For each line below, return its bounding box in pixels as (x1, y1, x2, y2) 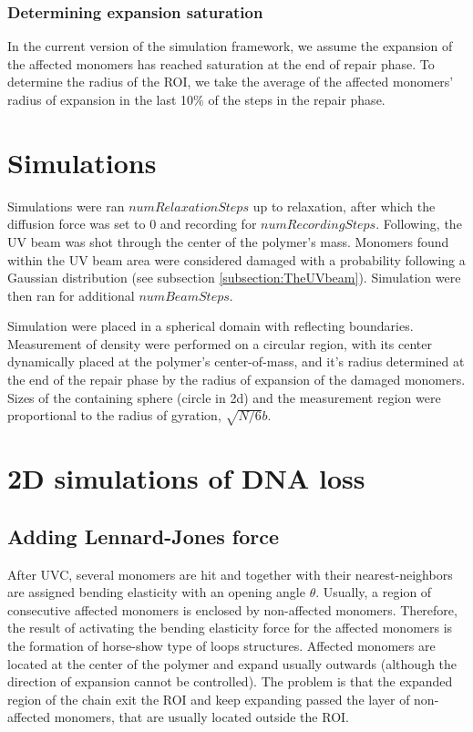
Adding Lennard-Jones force (7, 521, 280, 550)
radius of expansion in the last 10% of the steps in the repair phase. (7, 90, 386, 108)
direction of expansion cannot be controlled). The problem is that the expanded (7, 672, 453, 691)
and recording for (159, 214, 257, 233)
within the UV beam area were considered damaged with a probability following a (7, 250, 466, 269)
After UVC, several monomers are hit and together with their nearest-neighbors (7, 564, 453, 583)
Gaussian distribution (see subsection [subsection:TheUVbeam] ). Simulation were (7, 268, 461, 287)
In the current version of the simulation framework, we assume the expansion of (7, 36, 453, 56)
